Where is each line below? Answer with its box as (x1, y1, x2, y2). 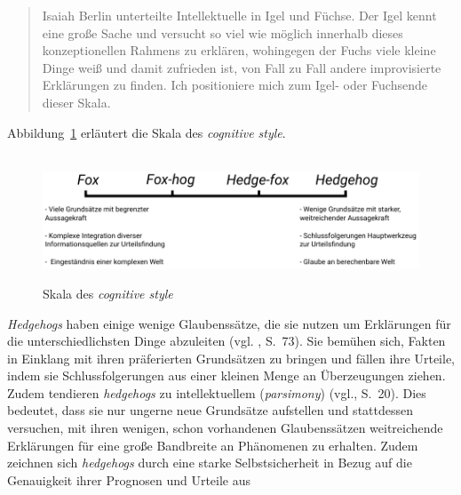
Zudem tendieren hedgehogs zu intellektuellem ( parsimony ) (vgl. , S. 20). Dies (7, 383, 426, 402)
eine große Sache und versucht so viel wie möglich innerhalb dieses (42, 23, 403, 42)
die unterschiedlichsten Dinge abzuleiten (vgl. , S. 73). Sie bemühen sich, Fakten (7, 331, 446, 350)
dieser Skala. (42, 92, 111, 111)
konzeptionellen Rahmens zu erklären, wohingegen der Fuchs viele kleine (42, 41, 436, 60)
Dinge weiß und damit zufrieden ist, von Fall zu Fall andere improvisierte (42, 58, 441, 76)
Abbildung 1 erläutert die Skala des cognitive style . (7, 123, 286, 141)
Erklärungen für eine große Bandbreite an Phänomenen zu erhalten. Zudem (7, 435, 418, 454)
